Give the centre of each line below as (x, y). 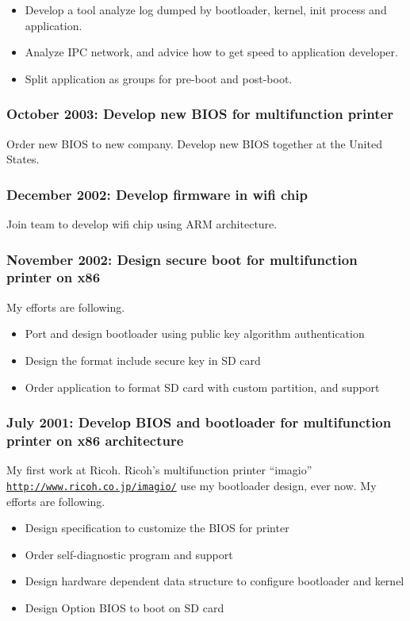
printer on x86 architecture (95, 440)
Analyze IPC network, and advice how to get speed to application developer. (211, 52)
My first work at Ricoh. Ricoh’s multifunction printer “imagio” (159, 470)
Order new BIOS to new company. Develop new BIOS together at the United (194, 143)
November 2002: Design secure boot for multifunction (182, 259)
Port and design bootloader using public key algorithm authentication (195, 333)
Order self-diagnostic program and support (129, 554)
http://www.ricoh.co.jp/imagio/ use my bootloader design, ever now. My (192, 485)
